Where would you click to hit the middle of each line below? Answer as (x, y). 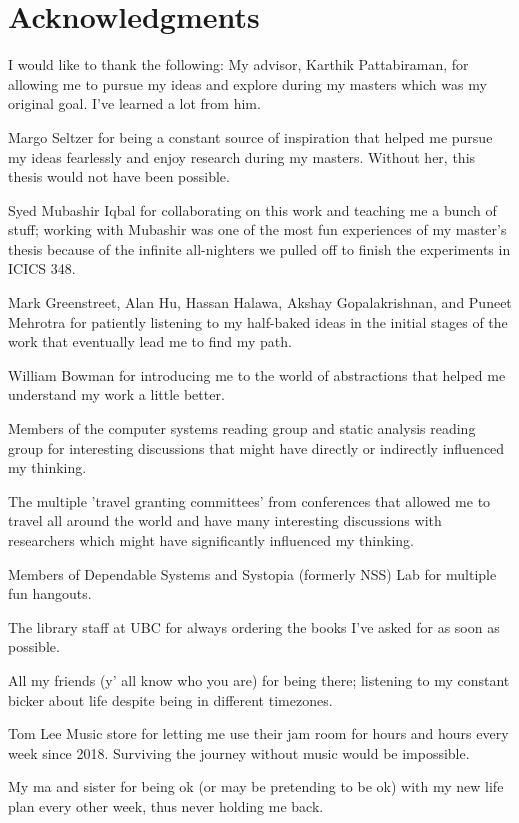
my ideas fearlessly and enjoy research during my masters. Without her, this (242, 156)
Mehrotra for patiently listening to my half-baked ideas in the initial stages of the (258, 321)
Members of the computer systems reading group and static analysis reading (242, 428)
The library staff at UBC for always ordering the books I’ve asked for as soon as (254, 626)
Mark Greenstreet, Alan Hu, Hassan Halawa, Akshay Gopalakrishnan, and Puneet (260, 302)
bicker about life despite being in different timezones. (170, 699)
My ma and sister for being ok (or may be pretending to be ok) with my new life (256, 786)
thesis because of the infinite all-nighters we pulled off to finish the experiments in (259, 248)
